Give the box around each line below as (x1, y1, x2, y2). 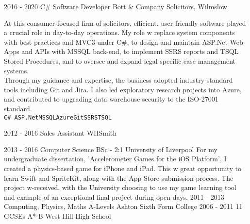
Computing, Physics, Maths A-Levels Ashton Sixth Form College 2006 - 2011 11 (4, 201, 243, 211)
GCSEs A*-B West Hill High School (4, 210, 111, 221)
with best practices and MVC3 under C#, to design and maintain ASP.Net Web (4, 36, 243, 47)
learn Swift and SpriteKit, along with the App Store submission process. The (4, 172, 233, 183)
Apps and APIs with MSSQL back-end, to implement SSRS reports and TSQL (4, 46, 239, 56)
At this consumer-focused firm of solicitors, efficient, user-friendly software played (4, 17, 246, 28)
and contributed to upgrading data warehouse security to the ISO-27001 (4, 94, 218, 104)
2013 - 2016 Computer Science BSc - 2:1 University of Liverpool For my (4, 144, 217, 154)
